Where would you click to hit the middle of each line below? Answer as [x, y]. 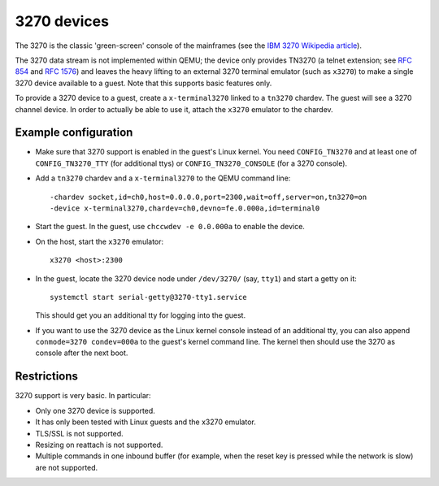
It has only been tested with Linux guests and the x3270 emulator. [146, 422]
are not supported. [67, 467]
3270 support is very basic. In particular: [83, 396]
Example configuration [74, 133]
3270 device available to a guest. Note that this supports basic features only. [143, 83]
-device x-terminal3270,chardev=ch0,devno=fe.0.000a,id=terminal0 [185, 208]
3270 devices [62, 21]
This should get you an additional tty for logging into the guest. [141, 315]
